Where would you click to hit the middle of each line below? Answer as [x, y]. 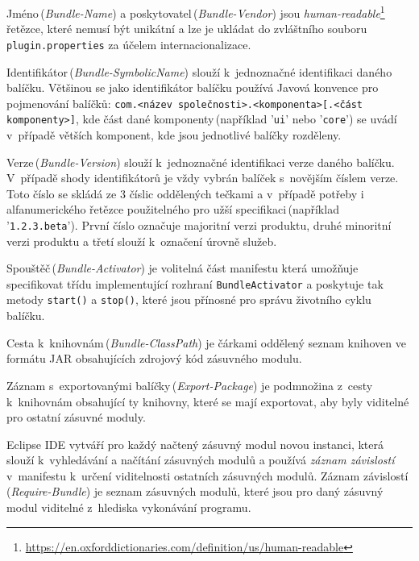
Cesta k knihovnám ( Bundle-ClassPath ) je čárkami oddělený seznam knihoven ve [206, 342]
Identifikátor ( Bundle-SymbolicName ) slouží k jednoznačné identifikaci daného [199, 71]
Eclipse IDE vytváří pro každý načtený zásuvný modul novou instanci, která [195, 444]
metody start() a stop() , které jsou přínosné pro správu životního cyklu [189, 299]
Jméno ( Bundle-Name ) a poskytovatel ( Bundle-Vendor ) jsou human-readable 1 [196, 12]
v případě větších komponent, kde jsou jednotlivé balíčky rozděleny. [174, 135]
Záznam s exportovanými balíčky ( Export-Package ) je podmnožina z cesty [190, 385]
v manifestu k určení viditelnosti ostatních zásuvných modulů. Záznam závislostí [207, 475]
